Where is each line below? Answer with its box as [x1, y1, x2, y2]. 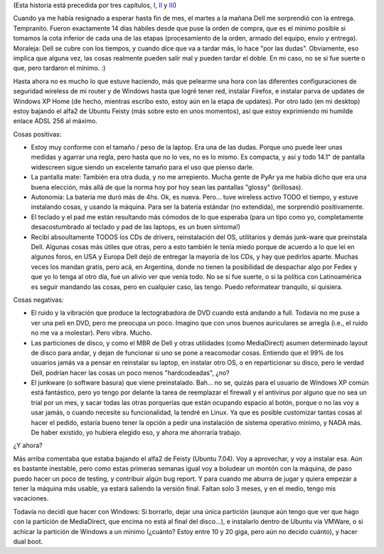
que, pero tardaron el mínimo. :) [13, 64, 106, 73]
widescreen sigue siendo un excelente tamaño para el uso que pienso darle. [31, 162, 255, 171]
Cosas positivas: [13, 130, 62, 138]
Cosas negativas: [13, 296, 64, 304]
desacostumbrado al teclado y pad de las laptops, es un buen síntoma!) [31, 223, 241, 231]
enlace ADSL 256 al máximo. [13, 117, 97, 125]
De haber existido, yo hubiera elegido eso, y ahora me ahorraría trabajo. [31, 428, 242, 437]
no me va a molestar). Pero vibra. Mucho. [31, 328, 152, 338]
